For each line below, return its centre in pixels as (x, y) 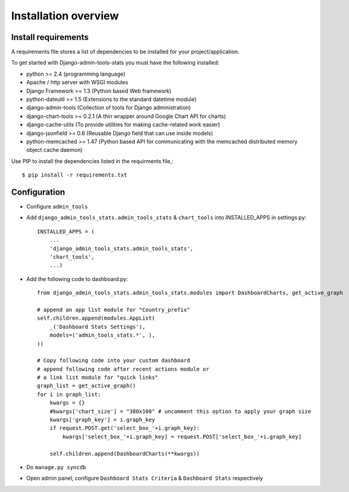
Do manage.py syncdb (56, 467)
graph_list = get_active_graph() (86, 386)
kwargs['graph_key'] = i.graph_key (102, 420)
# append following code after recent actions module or (123, 369)
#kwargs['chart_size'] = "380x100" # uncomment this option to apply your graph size (180, 411)
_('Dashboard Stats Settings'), (97, 327)
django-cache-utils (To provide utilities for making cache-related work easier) (123, 125)
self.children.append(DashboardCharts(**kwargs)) (124, 454)
